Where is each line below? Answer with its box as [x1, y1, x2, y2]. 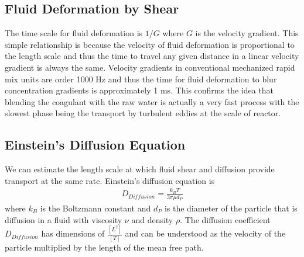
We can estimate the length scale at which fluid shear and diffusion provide [5, 163, 275, 175]
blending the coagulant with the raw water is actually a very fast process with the [5, 95, 299, 107]
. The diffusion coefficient [180, 213, 271, 225]
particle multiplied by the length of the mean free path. [5, 241, 204, 253]
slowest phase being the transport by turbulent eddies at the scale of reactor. [5, 107, 281, 119]
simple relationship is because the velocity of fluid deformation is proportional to [5, 38, 295, 50]
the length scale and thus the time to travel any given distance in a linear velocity [5, 50, 299, 62]
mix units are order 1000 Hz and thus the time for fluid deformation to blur [5, 72, 277, 85]
